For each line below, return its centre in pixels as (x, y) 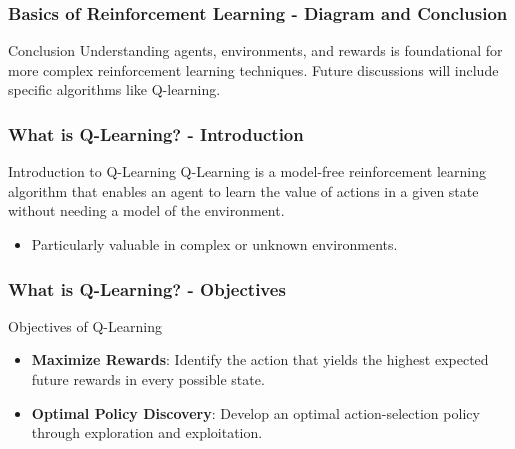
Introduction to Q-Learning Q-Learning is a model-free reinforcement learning (247, 171)
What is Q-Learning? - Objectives (147, 288)
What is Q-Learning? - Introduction (156, 133)
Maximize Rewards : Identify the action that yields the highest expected (260, 359)
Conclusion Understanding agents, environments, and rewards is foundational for (255, 50)
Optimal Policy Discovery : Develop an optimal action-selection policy (255, 412)
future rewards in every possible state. (148, 379)
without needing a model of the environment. (146, 210)
